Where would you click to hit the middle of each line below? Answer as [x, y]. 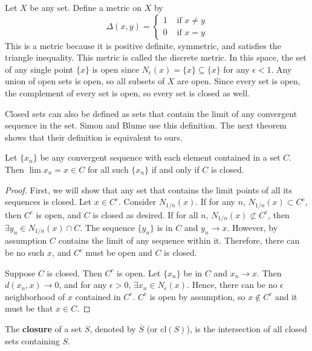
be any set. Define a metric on [86, 7]
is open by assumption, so [197, 296]
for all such [108, 169]
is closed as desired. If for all [145, 214]
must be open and [119, 252]
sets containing [32, 340]
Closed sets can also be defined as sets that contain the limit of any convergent [151, 113]
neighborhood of [35, 296]
